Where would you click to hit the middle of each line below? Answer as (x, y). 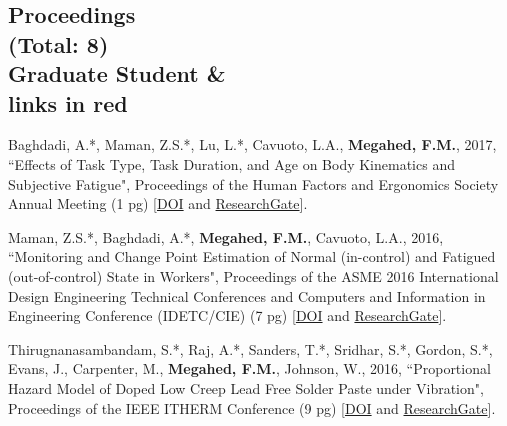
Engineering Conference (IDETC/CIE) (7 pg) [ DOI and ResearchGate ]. (227, 315)
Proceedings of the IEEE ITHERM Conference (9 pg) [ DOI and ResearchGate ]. (252, 407)
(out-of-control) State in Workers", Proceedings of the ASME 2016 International (253, 275)
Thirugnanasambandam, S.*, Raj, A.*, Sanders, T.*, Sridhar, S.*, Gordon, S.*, (250, 348)
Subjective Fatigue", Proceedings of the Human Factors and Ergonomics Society (253, 183)
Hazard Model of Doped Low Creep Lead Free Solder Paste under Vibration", (246, 387)
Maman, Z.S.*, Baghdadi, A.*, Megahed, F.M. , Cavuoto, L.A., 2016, (226, 236)
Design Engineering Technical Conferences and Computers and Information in (247, 295)
